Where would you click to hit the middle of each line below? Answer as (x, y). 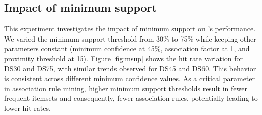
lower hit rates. (27, 108)
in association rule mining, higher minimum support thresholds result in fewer (126, 88)
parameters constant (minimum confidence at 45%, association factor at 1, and (127, 48)
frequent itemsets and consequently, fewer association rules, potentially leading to (131, 98)
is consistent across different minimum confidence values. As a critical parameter (129, 78)
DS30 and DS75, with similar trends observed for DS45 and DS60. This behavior (130, 68)
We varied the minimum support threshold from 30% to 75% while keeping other (130, 38)
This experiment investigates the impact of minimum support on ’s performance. (130, 29)
